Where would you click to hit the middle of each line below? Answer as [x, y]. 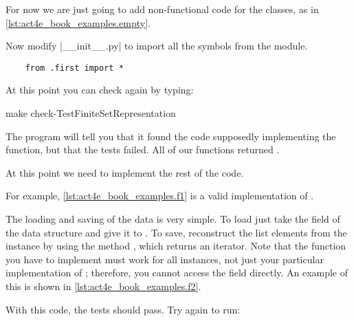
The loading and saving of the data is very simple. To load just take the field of [173, 219]
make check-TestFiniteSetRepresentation [91, 113]
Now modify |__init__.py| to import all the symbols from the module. [157, 46]
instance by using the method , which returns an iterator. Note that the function [176, 246]
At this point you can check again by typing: [100, 90]
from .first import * [74, 68]
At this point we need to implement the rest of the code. [125, 172]
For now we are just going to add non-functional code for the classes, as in [162, 9]
